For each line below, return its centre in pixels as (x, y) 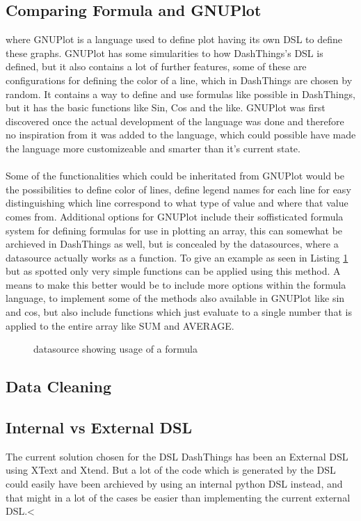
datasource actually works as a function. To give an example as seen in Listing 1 (177, 257)
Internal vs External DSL (99, 427)
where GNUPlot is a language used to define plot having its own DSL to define (174, 39)
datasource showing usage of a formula (115, 349)
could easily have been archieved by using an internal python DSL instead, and (174, 484)
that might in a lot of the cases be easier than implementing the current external (178, 497)
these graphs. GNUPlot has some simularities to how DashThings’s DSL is (165, 53)
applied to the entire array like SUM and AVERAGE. (120, 325)
